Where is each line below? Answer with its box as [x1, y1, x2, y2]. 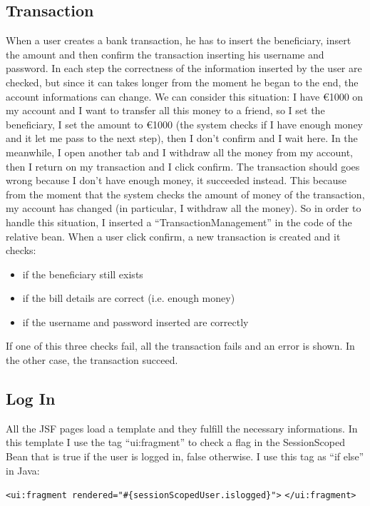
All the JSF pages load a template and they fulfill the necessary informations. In [6, 420, 358, 435]
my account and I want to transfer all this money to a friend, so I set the [6, 103, 325, 118]
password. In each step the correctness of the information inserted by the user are [6, 61, 362, 76]
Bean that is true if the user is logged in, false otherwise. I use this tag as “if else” [6, 449, 364, 464]
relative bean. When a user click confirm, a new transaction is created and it [6, 228, 341, 243]
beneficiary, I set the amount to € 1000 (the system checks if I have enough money [6, 116, 364, 131]
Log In [6, 388, 56, 410]
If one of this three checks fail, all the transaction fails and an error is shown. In [6, 338, 355, 353]
